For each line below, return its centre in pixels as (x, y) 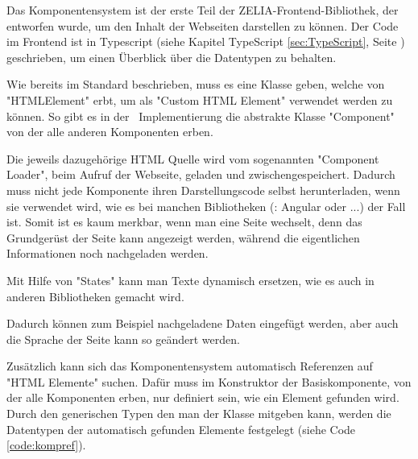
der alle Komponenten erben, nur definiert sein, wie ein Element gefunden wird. (203, 397)
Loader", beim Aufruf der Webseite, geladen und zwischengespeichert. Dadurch (201, 174)
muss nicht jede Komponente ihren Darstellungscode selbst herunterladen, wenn (203, 190)
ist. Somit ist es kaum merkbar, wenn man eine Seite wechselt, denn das (184, 222)
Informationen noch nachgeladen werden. (108, 253)
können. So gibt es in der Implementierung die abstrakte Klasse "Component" (201, 116)
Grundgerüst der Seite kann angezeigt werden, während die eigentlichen (183, 237)
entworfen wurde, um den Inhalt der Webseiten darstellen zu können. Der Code (203, 25)
